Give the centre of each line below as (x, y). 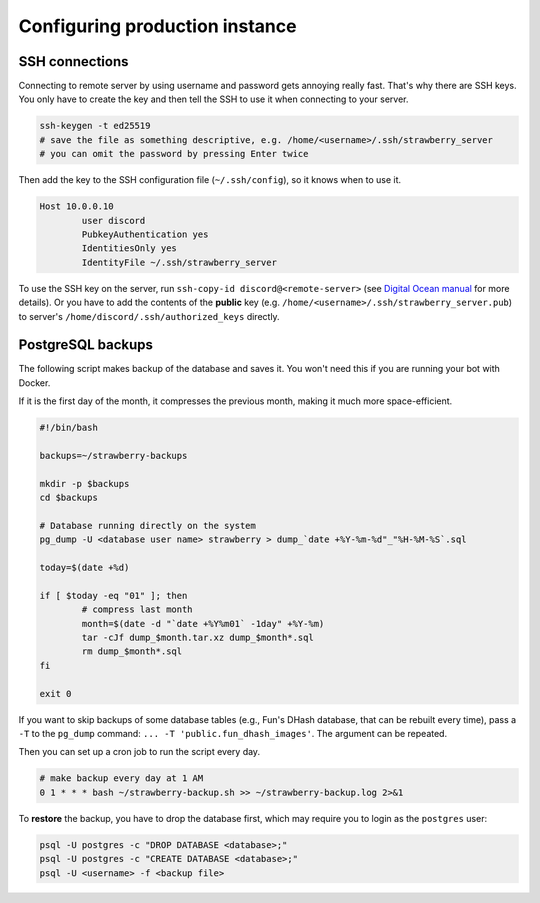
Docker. (34, 382)
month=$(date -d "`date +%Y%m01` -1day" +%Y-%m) (203, 623)
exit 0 (55, 693)
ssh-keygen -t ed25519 (95, 126)
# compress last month (137, 609)
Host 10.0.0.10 (76, 206)
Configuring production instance (157, 26)
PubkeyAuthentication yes (145, 234)
